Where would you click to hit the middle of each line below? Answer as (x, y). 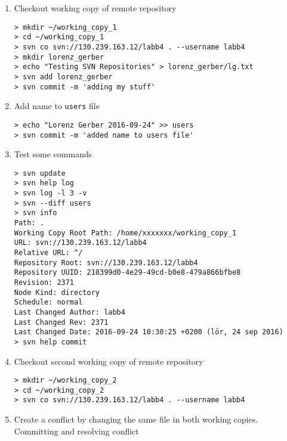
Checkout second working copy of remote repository (109, 361)
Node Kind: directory (57, 292)
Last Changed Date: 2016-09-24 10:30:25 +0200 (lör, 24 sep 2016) (149, 332)
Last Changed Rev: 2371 (61, 322)
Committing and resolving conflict (76, 431)
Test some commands (53, 154)
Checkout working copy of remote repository (95, 8)
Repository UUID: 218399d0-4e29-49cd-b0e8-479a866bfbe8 (127, 273)
